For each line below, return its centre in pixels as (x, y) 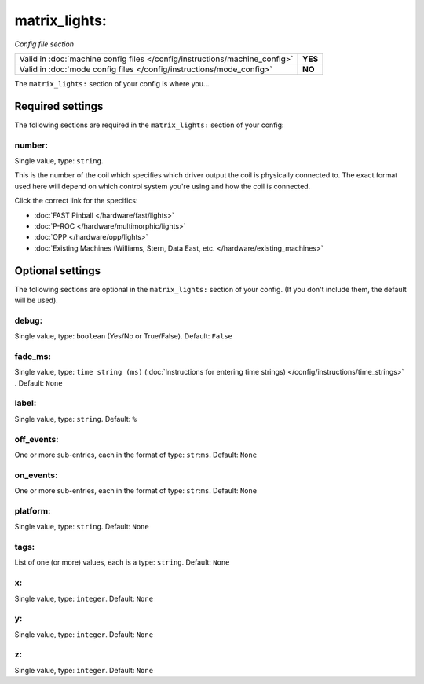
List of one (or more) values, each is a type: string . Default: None (122, 562)
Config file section (44, 44)
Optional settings (58, 271)
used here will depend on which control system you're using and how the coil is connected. (163, 186)
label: (26, 403)
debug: (29, 320)
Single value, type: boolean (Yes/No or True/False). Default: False (124, 336)
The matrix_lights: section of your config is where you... (112, 83)
